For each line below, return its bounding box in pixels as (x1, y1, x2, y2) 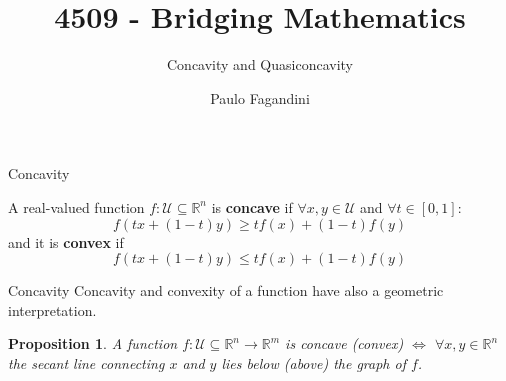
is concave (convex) (285, 333, 404, 354)
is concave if (211, 196, 293, 217)
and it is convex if (8, 231, 124, 252)
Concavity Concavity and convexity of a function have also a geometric (8, 280, 444, 301)
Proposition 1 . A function (8, 333, 178, 354)
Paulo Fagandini (210, 87, 310, 108)
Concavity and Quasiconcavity (167, 54, 353, 75)
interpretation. (8, 299, 97, 320)
